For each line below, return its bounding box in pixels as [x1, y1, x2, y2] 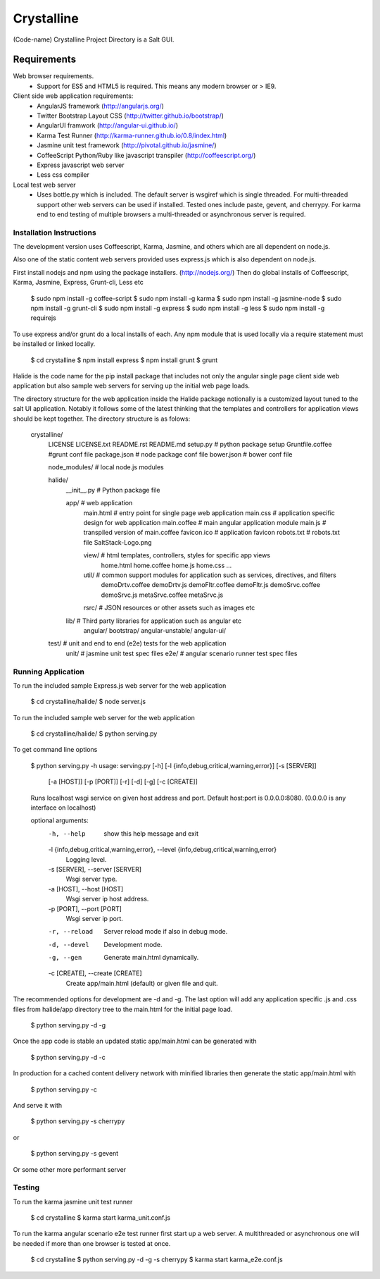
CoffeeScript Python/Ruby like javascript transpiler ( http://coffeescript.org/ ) [37, 151, 256, 159]
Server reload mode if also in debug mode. [103, 927, 228, 936]
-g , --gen [48, 953, 82, 962]
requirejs [30, 314, 56, 322]
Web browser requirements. [13, 72, 94, 80]
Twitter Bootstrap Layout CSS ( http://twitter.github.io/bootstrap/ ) [37, 111, 224, 120]
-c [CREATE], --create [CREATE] [48, 969, 142, 977]
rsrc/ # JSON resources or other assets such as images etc [83, 603, 255, 612]
